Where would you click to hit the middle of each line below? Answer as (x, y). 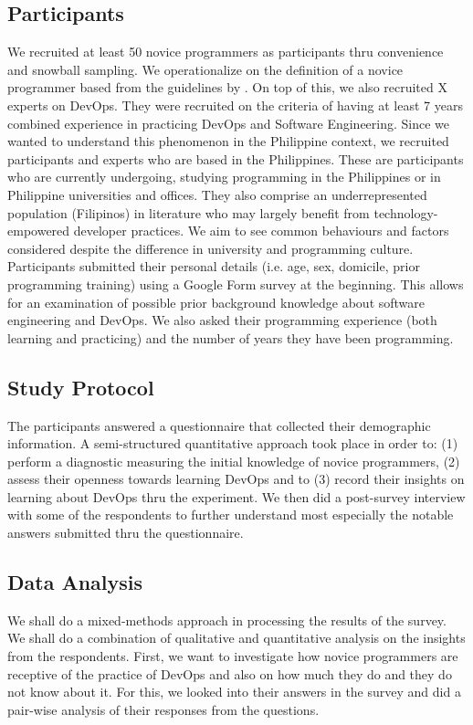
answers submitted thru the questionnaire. (126, 533)
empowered (39, 231)
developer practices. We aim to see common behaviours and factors (261, 231)
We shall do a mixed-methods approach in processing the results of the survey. (227, 620)
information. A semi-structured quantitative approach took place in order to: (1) (233, 443)
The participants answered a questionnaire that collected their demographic (219, 425)
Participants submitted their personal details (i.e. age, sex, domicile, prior (214, 266)
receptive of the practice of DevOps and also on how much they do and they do (230, 673)
